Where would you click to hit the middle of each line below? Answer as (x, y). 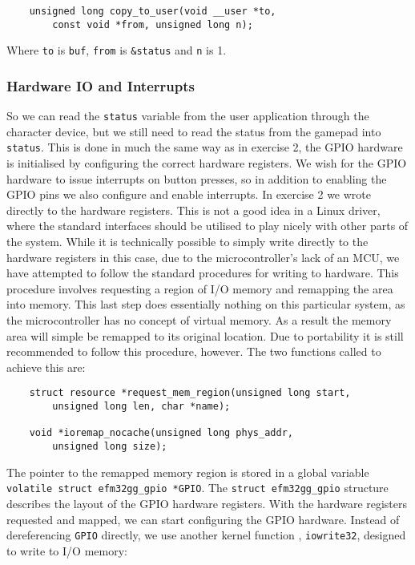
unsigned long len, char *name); (141, 407)
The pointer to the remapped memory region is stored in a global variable (188, 472)
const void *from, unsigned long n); (153, 24)
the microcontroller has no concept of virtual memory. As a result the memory (199, 320)
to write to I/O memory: (67, 550)
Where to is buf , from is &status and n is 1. (117, 50)
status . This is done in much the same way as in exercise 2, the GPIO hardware (205, 147)
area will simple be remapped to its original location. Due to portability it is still (205, 335)
